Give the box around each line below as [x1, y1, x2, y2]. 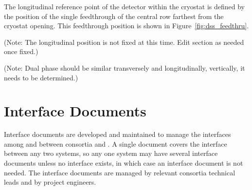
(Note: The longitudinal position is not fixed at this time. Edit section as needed [4, 37, 244, 47]
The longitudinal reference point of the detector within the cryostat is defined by [4, 1, 245, 11]
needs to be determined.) [4, 72, 78, 82]
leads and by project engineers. [4, 177, 96, 187]
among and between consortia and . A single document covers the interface [4, 138, 227, 149]
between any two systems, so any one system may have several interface [4, 148, 218, 158]
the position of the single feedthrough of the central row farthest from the [4, 11, 224, 21]
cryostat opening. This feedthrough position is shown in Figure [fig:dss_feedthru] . [4, 20, 249, 31]
